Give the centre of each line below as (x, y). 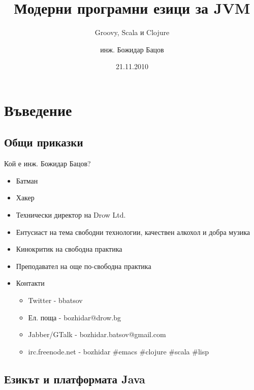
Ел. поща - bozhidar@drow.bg (75, 317)
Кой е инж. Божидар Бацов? (47, 163)
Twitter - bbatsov (55, 300)
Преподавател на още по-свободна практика (84, 266)
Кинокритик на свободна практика (69, 249)
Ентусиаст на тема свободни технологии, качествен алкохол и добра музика (133, 232)
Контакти (30, 283)
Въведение (38, 110)
